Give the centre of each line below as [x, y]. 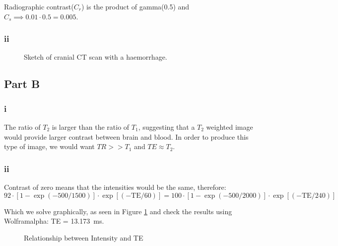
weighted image [230, 127]
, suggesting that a [167, 127]
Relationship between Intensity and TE [84, 237]
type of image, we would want [49, 146]
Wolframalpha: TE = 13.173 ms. [54, 221]
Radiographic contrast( [39, 6]
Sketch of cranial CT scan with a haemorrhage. [96, 57]
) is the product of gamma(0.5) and [135, 6]
